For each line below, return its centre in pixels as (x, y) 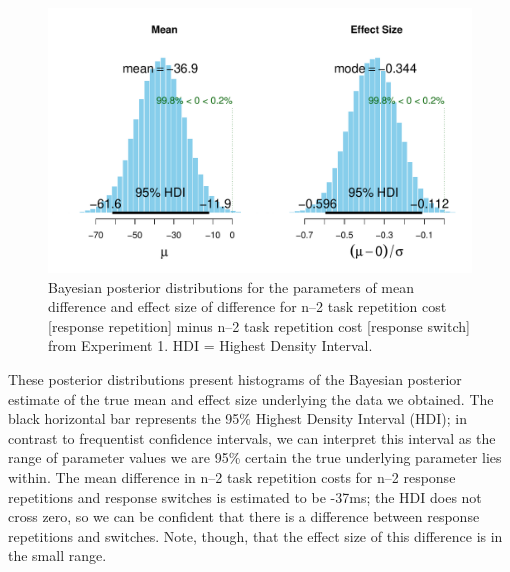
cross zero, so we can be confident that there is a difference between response (244, 516)
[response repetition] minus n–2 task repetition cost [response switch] (259, 325)
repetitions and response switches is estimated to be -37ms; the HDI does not (245, 496)
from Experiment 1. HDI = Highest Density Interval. (210, 345)
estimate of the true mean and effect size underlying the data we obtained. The (251, 398)
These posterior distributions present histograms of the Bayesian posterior (235, 378)
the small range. (57, 555)
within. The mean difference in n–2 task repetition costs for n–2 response (232, 476)
